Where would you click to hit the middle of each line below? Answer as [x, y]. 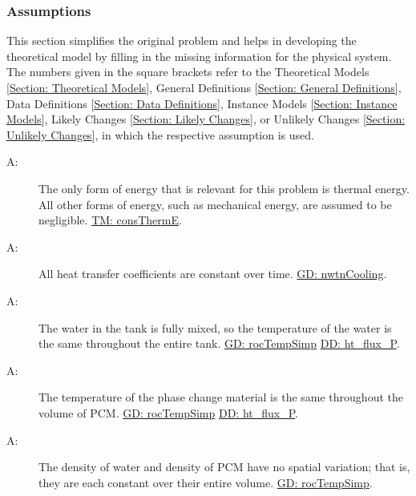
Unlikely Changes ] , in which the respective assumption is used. [160, 134]
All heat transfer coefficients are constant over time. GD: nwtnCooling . [213, 274]
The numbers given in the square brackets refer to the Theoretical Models [188, 72]
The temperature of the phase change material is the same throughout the [221, 397]
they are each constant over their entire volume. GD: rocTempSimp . [206, 482]
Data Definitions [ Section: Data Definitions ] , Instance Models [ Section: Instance [202, 103]
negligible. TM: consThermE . [110, 220]
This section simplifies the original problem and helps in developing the [182, 40]
